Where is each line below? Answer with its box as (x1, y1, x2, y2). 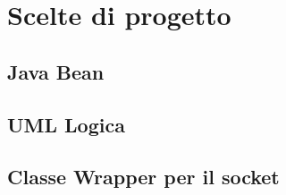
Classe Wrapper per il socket (7, 163, 280, 191)
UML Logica (7, 110, 125, 138)
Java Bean (7, 57, 105, 85)
